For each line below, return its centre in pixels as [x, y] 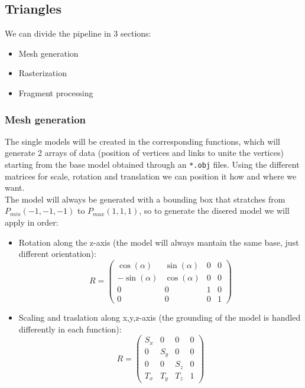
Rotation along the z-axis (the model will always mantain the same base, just [159, 242]
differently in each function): [70, 329]
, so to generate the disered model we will [214, 211]
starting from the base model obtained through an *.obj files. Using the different [152, 164]
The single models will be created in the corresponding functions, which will [142, 141]
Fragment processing [56, 92]
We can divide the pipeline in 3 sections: [78, 33]
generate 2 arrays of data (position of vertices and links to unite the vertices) [144, 153]
